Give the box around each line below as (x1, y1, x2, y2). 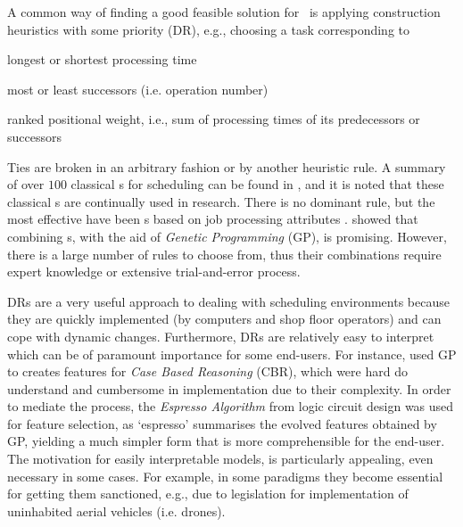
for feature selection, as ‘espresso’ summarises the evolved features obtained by (7, 414, 437, 432)
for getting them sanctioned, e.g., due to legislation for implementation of (7, 484, 409, 503)
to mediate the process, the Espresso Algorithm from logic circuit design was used (7, 397, 454, 416)
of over (7, 175, 45, 194)
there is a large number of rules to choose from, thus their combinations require (7, 244, 442, 263)
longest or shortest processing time (7, 50, 197, 69)
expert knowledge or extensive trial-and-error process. (7, 262, 301, 281)
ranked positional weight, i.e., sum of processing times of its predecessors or (7, 110, 420, 128)
